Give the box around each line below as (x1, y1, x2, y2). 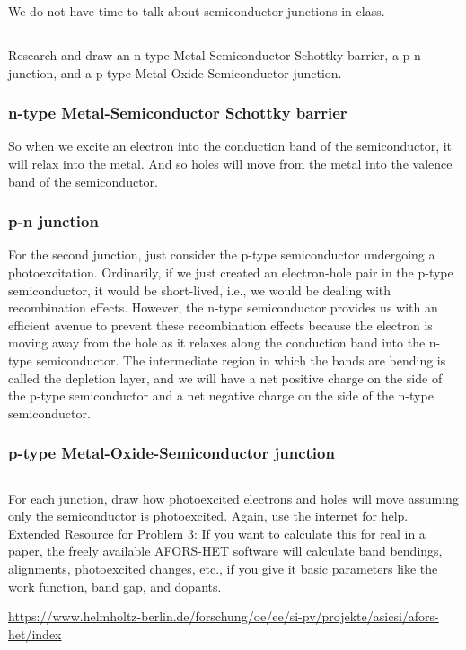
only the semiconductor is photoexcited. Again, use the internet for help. (8, 506, 409, 525)
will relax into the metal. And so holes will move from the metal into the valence (8, 154, 453, 172)
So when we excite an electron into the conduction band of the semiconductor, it (8, 136, 453, 155)
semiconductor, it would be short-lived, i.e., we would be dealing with (8, 280, 391, 299)
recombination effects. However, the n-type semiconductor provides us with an (8, 298, 438, 317)
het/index (8, 624, 62, 643)
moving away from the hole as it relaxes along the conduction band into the (8, 333, 426, 352)
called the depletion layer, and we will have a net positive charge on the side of (8, 368, 443, 387)
